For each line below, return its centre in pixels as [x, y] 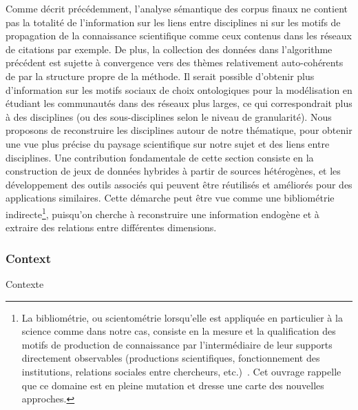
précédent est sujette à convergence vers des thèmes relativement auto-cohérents [175, 62]
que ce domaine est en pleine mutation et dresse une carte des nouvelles [173, 385]
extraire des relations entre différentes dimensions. [111, 227]
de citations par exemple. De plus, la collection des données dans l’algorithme [169, 49]
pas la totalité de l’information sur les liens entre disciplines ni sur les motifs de [173, 22]
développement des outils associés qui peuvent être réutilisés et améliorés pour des [179, 184]
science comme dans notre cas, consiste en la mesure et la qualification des [179, 331]
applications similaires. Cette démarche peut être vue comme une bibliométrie [170, 198]
